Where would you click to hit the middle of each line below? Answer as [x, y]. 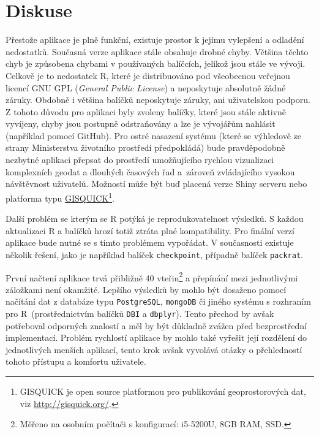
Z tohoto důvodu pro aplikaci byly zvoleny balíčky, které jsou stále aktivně [146, 111]
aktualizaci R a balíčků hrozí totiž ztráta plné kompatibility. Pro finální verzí [150, 230]
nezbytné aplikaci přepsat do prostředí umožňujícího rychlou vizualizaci [140, 160]
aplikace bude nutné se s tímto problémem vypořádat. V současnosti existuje [150, 242]
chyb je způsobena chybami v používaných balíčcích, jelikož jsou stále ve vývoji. [156, 63]
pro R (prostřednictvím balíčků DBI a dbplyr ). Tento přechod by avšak [140, 314]
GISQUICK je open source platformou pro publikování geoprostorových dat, [163, 391]
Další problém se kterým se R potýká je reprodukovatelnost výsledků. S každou [155, 219]
